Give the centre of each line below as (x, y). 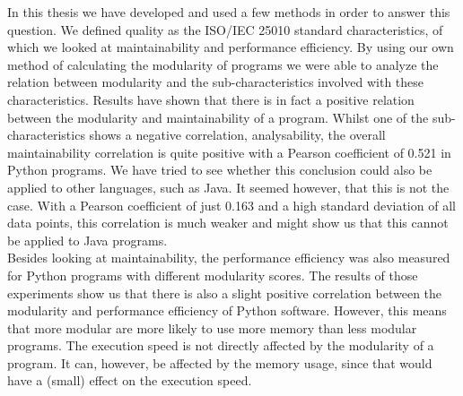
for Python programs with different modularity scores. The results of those (213, 275)
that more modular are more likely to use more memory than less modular (212, 327)
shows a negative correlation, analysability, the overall (237, 135)
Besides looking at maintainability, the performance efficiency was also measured (229, 258)
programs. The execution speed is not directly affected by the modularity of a (221, 345)
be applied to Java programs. (87, 240)
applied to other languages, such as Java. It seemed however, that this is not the (228, 187)
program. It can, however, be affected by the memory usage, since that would (220, 362)
